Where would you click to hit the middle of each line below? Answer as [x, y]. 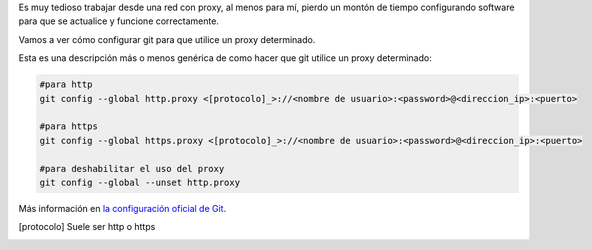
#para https [69, 126]
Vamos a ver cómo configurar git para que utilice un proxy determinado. [167, 39]
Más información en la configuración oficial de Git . [122, 208]
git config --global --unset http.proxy [139, 182]
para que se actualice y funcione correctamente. [119, 21]
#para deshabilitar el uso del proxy [132, 168]
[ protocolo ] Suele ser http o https [87, 227]
